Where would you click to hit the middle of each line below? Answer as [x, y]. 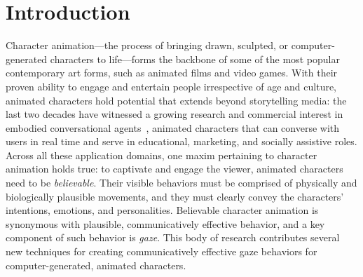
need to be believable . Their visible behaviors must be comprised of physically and [181, 183]
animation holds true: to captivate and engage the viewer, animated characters [174, 169]
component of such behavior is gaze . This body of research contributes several [173, 237]
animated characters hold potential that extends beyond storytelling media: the [176, 100]
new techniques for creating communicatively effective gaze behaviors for [162, 251]
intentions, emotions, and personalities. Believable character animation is [162, 210]
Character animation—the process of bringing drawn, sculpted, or [147, 45]
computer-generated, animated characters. [96, 265]
